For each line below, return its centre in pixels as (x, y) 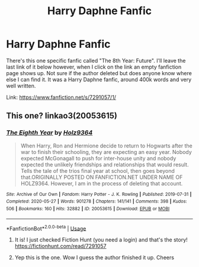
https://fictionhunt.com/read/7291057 (60, 246)
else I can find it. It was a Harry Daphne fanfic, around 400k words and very (99, 79)
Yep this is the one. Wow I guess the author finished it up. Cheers (94, 258)
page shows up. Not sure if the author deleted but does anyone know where (99, 73)
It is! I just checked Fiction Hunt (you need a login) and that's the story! (101, 240)
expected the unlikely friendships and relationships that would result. (105, 165)
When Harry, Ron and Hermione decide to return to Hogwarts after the (106, 146)
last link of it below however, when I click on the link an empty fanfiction (94, 67)
